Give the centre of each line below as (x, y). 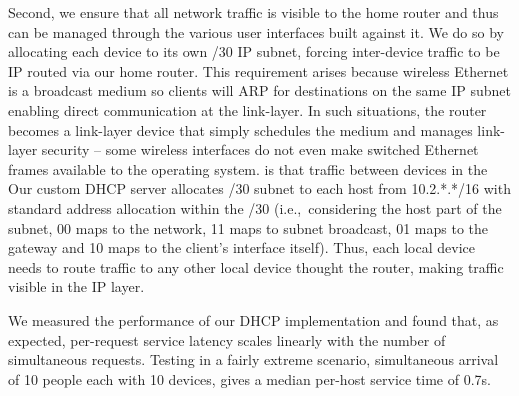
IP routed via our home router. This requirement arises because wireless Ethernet (258, 70)
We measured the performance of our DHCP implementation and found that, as (253, 319)
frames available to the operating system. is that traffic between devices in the (248, 168)
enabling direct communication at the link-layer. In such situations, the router (247, 109)
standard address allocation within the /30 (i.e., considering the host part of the (255, 207)
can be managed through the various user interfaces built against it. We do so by (256, 31)
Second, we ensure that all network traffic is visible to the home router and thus (253, 12)
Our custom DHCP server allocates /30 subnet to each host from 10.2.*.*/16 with (259, 188)
